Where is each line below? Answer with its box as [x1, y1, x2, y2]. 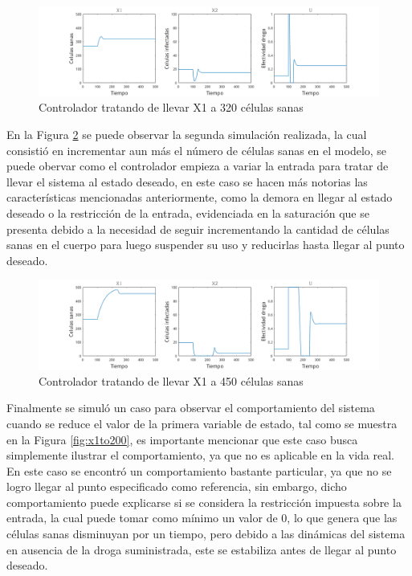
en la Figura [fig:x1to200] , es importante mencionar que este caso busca [6, 431, 358, 447]
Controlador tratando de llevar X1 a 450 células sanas [39, 372, 304, 389]
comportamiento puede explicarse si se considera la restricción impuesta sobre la [6, 493, 402, 510]
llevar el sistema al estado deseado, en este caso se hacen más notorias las [6, 173, 368, 190]
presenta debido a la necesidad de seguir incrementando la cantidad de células [6, 220, 390, 237]
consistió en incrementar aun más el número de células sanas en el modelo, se [6, 141, 387, 158]
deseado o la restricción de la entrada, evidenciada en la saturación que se [6, 204, 369, 221]
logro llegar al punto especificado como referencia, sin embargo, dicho [6, 478, 347, 495]
